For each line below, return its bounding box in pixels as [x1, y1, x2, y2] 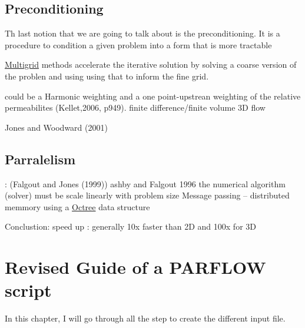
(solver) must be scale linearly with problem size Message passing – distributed [5, 189, 290, 201]
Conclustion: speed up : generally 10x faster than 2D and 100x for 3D [5, 220, 256, 233]
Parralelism [5, 150, 76, 168]
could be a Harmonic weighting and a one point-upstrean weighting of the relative [5, 90, 301, 102]
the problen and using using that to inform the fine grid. [5, 69, 209, 82]
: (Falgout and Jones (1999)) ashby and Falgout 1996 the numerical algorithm [5, 177, 286, 190]
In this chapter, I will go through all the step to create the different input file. [5, 312, 286, 324]
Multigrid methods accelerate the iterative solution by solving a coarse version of [5, 58, 297, 71]
